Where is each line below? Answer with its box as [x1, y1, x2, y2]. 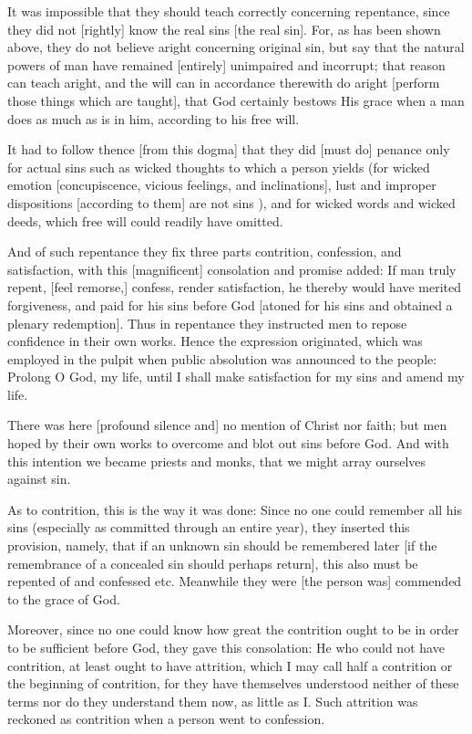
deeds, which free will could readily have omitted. [7, 211, 283, 230]
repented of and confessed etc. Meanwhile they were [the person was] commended [7, 571, 462, 591]
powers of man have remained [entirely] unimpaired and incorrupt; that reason [7, 55, 446, 74]
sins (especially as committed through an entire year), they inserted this [7, 518, 410, 537]
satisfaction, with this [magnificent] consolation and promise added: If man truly [7, 259, 457, 278]
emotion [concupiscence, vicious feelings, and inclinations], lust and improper [7, 175, 436, 194]
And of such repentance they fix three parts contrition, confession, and [7, 242, 402, 261]
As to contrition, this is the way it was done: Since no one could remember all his [7, 499, 463, 519]
